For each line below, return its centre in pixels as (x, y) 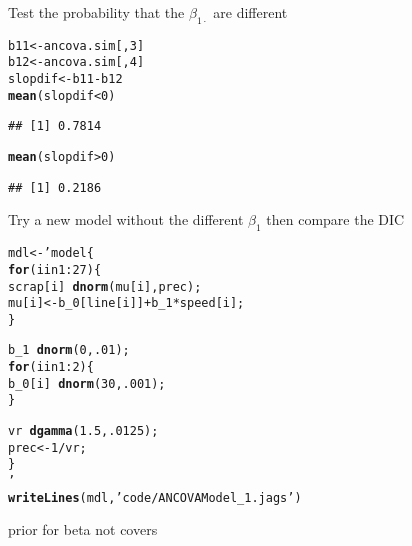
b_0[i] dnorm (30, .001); (87, 383)
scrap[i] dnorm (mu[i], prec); (105, 286)
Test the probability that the (96, 12)
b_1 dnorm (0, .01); (69, 350)
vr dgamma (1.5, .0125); (83, 431)
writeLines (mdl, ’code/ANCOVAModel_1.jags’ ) (155, 497)
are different (250, 12)
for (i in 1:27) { (55, 269)
